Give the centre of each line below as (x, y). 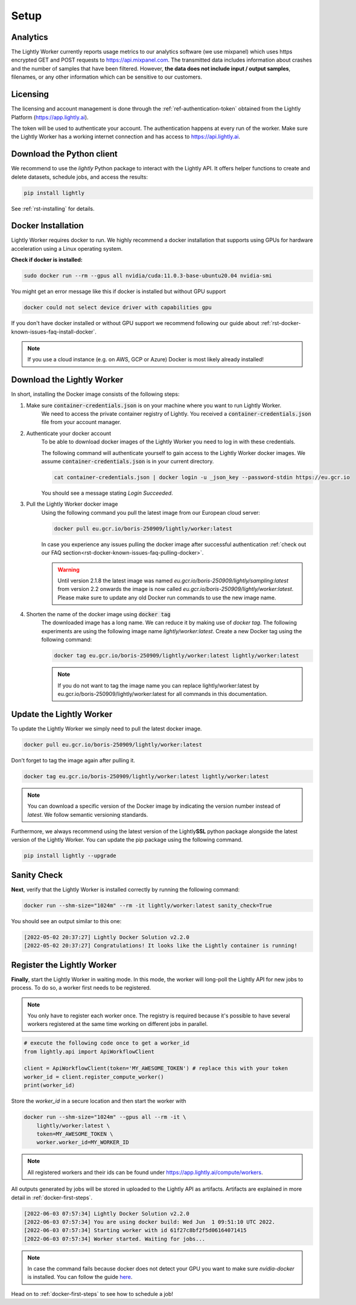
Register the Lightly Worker (64, 965)
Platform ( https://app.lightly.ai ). (50, 117)
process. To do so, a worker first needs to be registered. (81, 988)
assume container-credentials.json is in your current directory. (128, 462)
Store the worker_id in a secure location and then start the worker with (99, 1101)
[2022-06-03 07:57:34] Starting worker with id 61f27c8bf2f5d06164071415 (135, 1230)
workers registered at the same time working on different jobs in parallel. (118, 1024)
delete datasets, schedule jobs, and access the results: (79, 177)
